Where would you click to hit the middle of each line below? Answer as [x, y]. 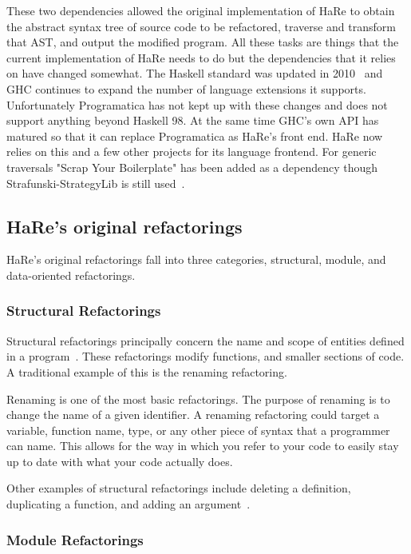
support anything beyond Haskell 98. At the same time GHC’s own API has [193, 120]
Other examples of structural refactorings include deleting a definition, [179, 488]
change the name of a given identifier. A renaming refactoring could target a [193, 415]
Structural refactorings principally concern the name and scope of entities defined [205, 340]
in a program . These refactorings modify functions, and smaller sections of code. [205, 356]
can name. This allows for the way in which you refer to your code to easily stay [203, 446]
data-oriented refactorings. [71, 275]
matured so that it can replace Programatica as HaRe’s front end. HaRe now [195, 136]
